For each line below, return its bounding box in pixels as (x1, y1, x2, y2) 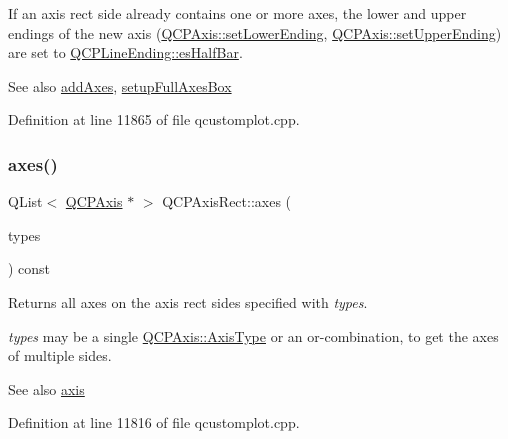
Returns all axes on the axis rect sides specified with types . (8, 291, 368, 312)
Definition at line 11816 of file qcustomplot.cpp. (8, 412, 300, 433)
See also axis (8, 378, 85, 399)
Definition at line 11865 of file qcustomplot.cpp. (8, 109, 300, 130)
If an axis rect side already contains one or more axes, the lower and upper (8, 3, 467, 23)
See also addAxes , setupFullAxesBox (8, 75, 232, 96)
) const (8, 258, 51, 279)
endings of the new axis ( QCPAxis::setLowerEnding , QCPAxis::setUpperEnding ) (8, 22, 502, 43)
